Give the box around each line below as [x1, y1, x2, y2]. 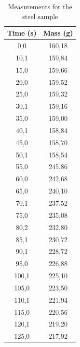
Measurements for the [8, 1, 72, 11]
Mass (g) [43, 28, 73, 38]
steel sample [22, 11, 58, 21]
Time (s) [7, 28, 37, 38]
